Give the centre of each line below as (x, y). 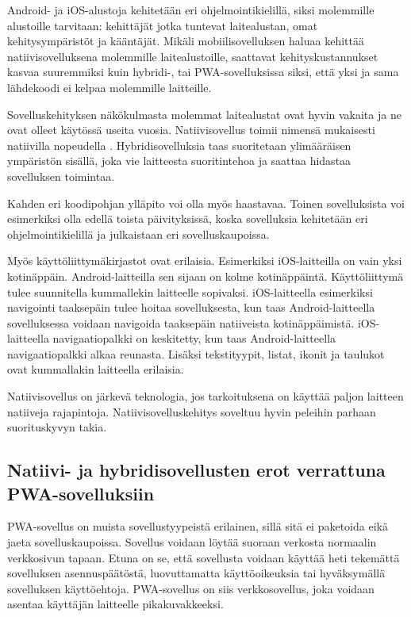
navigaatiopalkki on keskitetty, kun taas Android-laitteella (194, 338)
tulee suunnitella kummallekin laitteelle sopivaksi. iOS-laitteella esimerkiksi (190, 291)
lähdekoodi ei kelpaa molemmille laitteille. (109, 87)
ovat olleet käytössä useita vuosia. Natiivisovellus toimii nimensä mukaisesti (191, 130)
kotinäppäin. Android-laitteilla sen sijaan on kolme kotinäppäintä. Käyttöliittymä (205, 276)
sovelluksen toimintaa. (61, 176)
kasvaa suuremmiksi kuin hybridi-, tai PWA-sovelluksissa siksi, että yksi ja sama (203, 72)
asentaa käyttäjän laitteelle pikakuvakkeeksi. (115, 604)
